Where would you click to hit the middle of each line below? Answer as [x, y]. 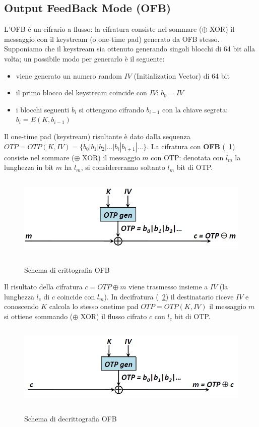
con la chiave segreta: [195, 109]
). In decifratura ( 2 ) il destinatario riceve [169, 296]
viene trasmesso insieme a [168, 287]
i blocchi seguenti [43, 109]
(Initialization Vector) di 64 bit [182, 75]
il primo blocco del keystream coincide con [81, 93]
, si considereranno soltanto [123, 167]
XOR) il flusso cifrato [114, 316]
